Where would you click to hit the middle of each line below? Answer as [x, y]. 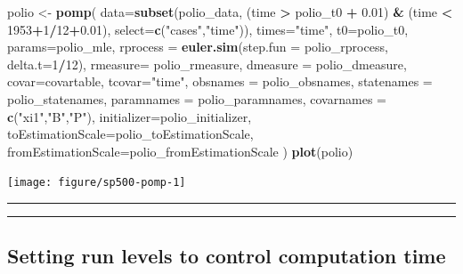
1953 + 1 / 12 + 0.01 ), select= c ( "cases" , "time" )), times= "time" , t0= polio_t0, [208, 29]
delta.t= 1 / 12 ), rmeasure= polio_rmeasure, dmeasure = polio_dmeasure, [207, 64]
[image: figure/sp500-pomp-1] [97, 183]
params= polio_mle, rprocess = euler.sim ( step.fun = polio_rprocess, [198, 47]
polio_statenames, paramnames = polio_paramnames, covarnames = [197, 98]
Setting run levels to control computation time [227, 256]
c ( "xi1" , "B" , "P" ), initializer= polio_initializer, [130, 116]
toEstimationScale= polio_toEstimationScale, [130, 134]
